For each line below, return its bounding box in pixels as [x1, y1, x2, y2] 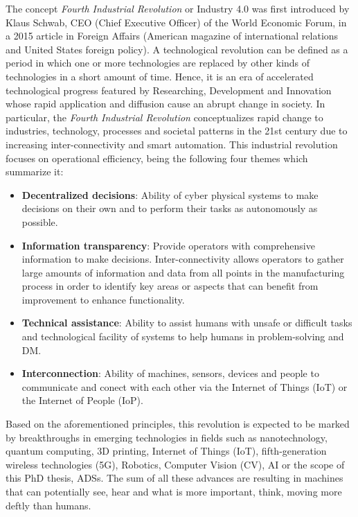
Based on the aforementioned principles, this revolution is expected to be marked [6, 417, 350, 431]
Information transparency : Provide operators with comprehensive [21, 238, 315, 252]
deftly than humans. [6, 498, 91, 512]
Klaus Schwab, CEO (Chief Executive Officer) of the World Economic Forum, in [6, 15, 347, 29]
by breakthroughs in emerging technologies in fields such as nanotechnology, [6, 430, 328, 444]
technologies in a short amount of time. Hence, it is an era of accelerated [6, 69, 314, 83]
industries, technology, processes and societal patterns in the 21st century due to [6, 123, 348, 138]
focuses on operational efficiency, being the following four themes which [6, 150, 308, 165]
